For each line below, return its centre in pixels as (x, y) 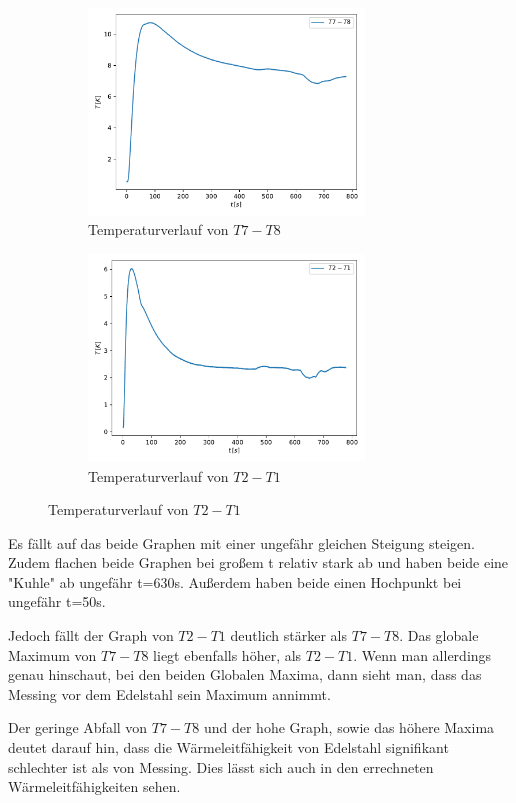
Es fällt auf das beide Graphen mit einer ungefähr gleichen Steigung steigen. (241, 542)
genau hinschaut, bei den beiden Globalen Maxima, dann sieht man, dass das (245, 674)
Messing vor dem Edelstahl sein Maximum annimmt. (169, 693)
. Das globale (439, 635)
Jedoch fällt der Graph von (91, 635)
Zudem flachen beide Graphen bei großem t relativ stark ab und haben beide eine (258, 562)
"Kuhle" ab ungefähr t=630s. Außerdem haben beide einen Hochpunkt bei (235, 581)
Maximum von (52, 654)
